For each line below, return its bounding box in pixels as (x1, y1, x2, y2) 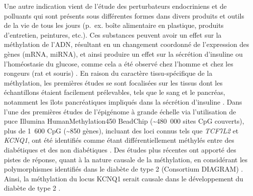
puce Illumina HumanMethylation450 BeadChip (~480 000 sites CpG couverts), (4, 116, 244, 126)
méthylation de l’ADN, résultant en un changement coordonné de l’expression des (4, 39, 249, 49)
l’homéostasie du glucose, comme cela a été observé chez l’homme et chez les (4, 58, 233, 68)
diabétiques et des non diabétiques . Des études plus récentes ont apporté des (4, 144, 236, 154)
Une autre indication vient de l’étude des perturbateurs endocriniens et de (4, 1, 227, 11)
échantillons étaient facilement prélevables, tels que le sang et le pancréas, (4, 87, 226, 97)
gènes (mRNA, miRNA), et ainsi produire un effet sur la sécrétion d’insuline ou (4, 48, 243, 59)
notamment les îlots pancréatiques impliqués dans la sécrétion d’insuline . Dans (4, 96, 242, 107)
